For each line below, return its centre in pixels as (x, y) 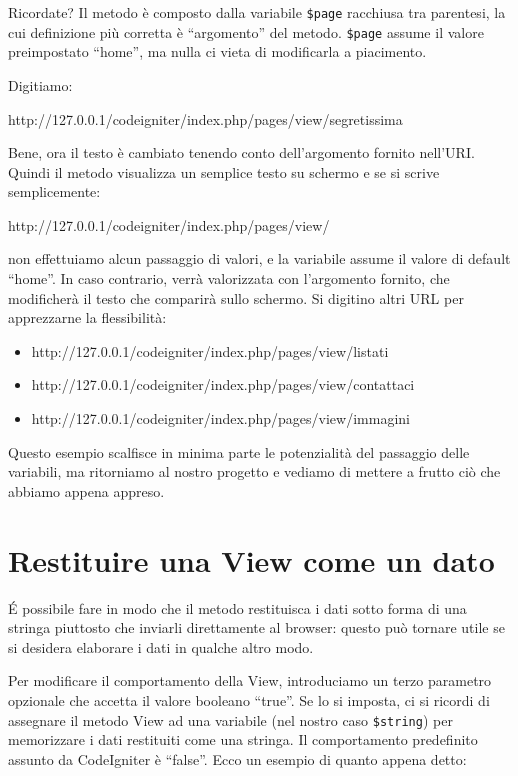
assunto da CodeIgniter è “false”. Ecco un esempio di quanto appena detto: (237, 758)
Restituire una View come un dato (251, 559)
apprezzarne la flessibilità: (87, 317)
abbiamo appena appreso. (86, 490)
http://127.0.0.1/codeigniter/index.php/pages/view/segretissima (205, 118)
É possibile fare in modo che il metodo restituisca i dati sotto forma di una (237, 607)
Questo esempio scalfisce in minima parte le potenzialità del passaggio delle (239, 451)
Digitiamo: (40, 84)
